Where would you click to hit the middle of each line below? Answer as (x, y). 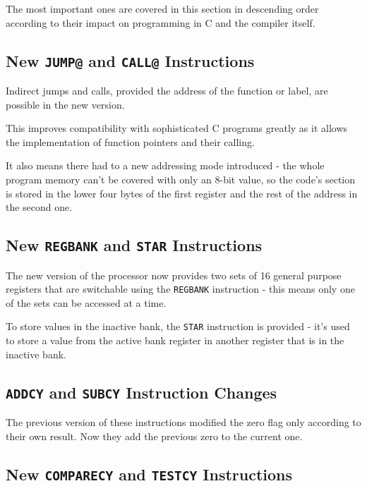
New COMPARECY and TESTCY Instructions (149, 474)
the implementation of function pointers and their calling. (130, 141)
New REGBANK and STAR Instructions (134, 245)
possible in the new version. (65, 104)
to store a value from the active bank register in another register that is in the (175, 340)
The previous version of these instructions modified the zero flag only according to (183, 421)
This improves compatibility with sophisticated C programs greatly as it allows (177, 128)
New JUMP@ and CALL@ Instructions (130, 60)
